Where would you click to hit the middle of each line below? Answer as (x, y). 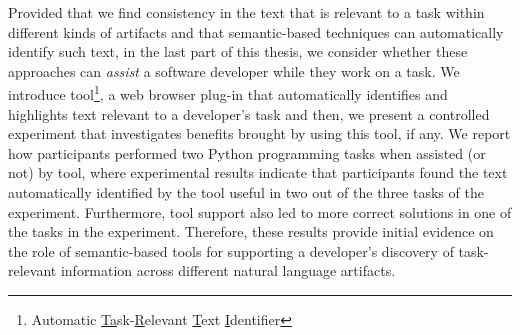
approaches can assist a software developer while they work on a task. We (234, 70)
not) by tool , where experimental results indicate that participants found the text (258, 172)
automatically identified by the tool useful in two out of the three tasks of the (246, 192)
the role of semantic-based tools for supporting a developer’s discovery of (231, 250)
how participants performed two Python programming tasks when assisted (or (247, 152)
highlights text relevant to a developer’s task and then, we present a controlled (249, 113)
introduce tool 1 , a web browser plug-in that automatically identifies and (228, 93)
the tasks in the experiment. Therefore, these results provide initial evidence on (251, 231)
